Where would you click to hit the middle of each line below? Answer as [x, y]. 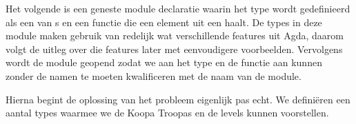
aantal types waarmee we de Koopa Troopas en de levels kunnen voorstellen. [167, 113]
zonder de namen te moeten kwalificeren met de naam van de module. [154, 75]
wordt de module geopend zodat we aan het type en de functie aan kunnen [164, 62]
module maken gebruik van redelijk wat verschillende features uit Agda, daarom [175, 35]
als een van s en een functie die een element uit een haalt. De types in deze [164, 22]
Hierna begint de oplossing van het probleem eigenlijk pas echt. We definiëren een [178, 99]
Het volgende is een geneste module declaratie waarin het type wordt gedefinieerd [178, 8]
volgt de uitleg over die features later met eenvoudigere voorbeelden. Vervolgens [174, 49]
